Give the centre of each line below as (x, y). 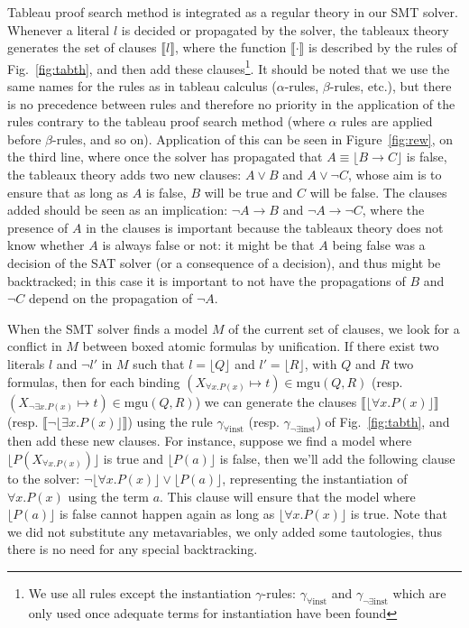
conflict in (35, 346)
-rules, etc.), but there (391, 86)
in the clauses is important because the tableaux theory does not (265, 227)
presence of (38, 227)
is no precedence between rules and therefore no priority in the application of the (231, 103)
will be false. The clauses (378, 192)
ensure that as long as (68, 192)
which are (419, 592)
